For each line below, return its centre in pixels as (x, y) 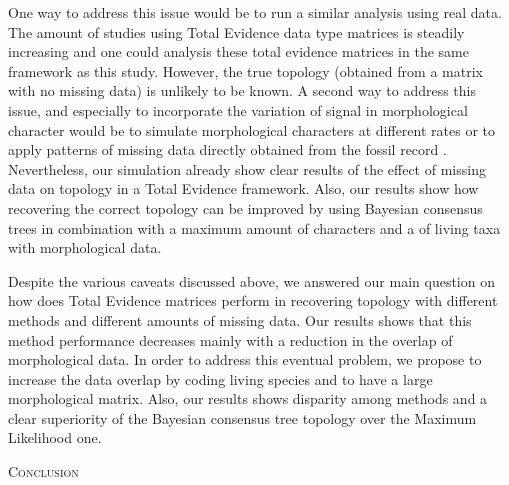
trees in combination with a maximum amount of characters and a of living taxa (254, 227)
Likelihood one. (55, 437)
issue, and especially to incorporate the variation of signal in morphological (238, 109)
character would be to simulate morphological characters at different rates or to (252, 129)
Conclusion (43, 471)
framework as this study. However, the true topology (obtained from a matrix (245, 70)
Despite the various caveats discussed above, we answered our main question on (251, 280)
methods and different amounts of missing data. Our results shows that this (240, 319)
